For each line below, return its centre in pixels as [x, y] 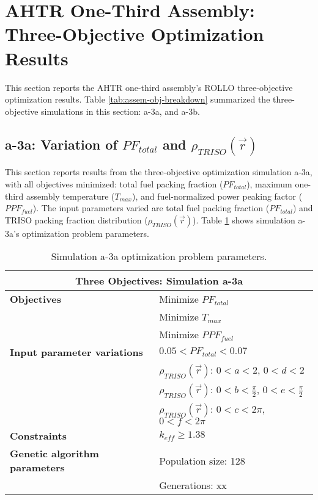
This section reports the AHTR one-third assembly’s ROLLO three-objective [149, 87]
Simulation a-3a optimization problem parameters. [159, 256]
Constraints [38, 436]
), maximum [269, 183]
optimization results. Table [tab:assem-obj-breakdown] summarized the [138, 99]
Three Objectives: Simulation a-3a [159, 281]
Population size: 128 [202, 460]
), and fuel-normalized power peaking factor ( [217, 196]
